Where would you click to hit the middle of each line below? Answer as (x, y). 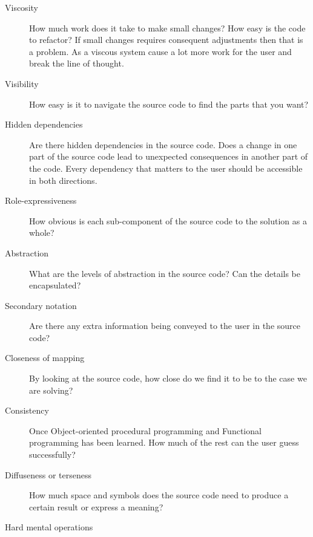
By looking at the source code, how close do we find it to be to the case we (168, 378)
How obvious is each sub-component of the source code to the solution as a (168, 220)
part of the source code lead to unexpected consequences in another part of (169, 156)
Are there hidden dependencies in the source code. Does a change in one (163, 144)
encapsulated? (55, 285)
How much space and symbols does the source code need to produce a (159, 495)
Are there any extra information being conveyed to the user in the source (165, 326)
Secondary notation (41, 305)
